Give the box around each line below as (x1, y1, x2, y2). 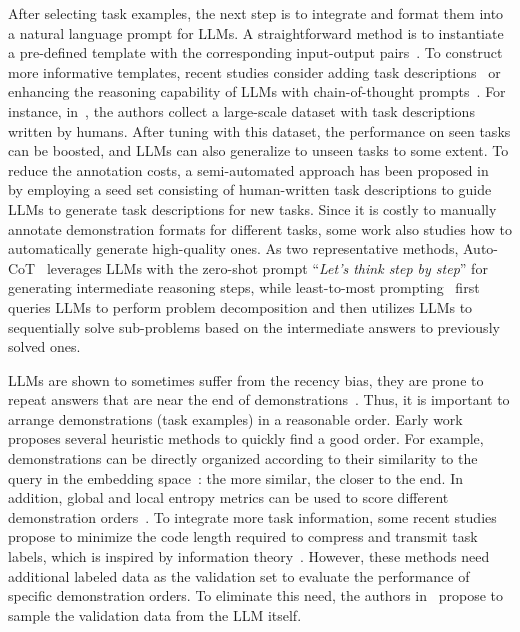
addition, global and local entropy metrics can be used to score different (8, 487, 449, 508)
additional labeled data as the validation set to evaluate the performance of (8, 565, 470, 586)
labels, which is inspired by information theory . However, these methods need (8, 546, 490, 567)
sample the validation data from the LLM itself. (8, 604, 302, 625)
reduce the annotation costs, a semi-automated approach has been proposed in (8, 159, 489, 180)
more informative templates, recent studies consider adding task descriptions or (8, 61, 501, 82)
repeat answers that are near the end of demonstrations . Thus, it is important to (8, 389, 510, 410)
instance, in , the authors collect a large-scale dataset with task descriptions (8, 100, 475, 121)
